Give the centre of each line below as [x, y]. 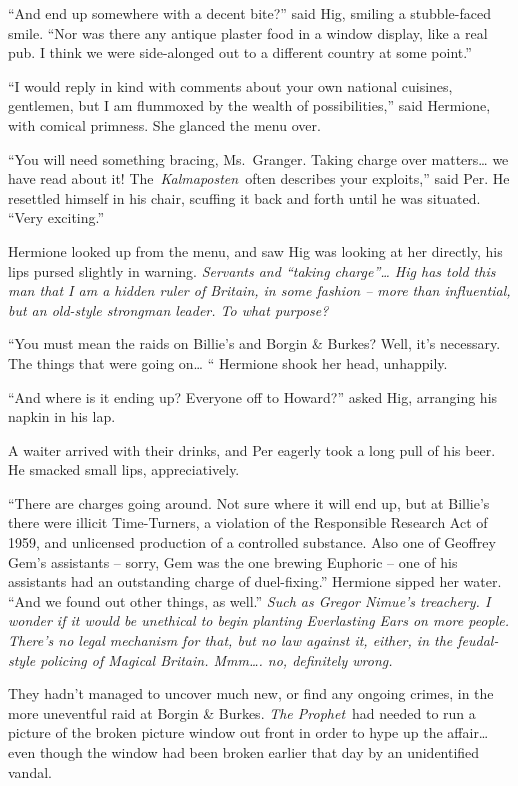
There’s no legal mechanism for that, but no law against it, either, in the [230, 640]
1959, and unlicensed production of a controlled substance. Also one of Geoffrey [252, 542]
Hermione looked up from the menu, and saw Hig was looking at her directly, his [255, 250]
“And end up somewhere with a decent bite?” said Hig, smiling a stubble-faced [249, 13]
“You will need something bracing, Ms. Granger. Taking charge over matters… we [258, 158]
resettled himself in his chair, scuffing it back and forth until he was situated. [244, 197]
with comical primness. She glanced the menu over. [164, 124]
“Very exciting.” [56, 217]
